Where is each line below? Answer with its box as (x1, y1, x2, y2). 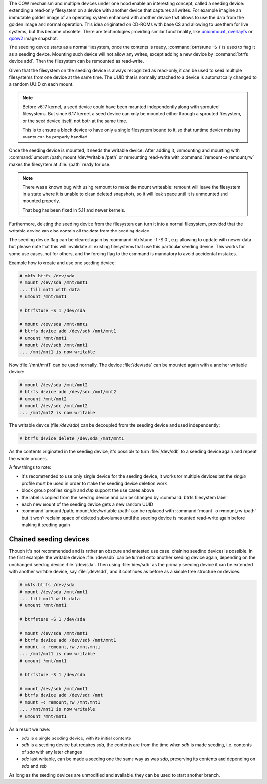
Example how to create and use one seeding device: (9, 260, 116, 266)
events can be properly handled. (22, 134, 89, 139)
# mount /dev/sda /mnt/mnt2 (19, 382, 88, 388)
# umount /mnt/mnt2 (19, 396, 67, 402)
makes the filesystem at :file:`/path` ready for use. (9, 161, 111, 167)
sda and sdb (21, 763, 47, 769)
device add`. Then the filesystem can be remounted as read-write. (9, 58, 144, 64)
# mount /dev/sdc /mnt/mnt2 (19, 403, 88, 408)
